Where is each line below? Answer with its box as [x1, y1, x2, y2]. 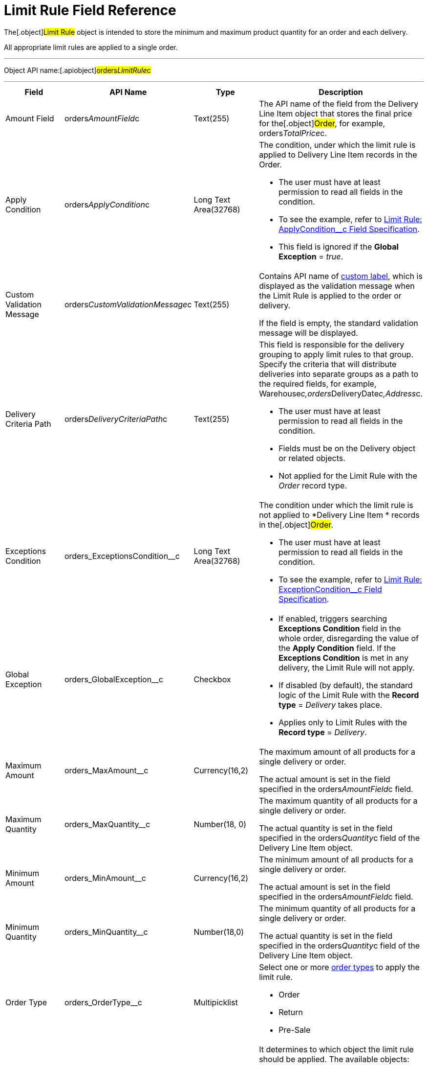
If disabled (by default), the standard [278, 680, 413, 690]
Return [278, 1007, 303, 1017]
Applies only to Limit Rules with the [278, 717, 407, 727]
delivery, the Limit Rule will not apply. [278, 662, 415, 673]
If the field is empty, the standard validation [259, 318, 418, 328]
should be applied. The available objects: [259, 1054, 409, 1064]
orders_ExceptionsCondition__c [64, 551, 180, 561]
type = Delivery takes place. [278, 699, 383, 710]
